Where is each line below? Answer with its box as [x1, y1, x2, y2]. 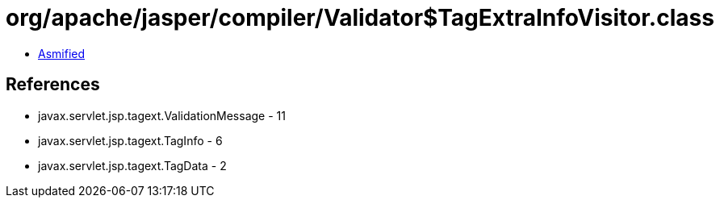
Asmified [38, 46, 86, 60]
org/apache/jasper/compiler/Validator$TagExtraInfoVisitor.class [6, 4, 714, 31]
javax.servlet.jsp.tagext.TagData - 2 [38, 158, 227, 173]
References [6, 74, 100, 95]
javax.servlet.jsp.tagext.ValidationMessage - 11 [38, 108, 286, 123]
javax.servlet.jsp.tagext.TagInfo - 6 [38, 133, 223, 148]
